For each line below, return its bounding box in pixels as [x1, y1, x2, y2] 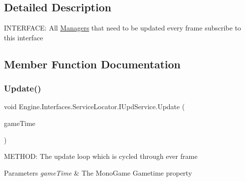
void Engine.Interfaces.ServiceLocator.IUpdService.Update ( [4, 101, 185, 112]
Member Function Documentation [4, 56, 181, 71]
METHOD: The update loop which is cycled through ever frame [4, 151, 198, 161]
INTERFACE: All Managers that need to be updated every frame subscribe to [4, 23, 241, 33]
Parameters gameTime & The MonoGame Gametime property [4, 167, 192, 178]
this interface [4, 32, 43, 42]
